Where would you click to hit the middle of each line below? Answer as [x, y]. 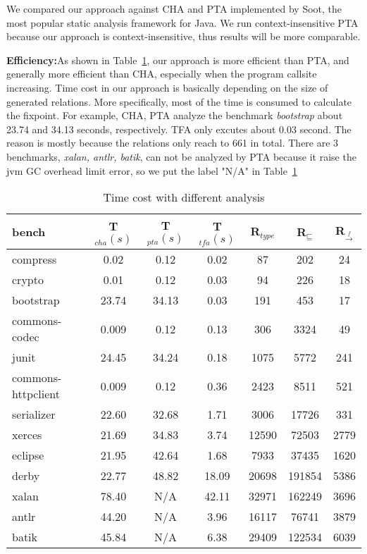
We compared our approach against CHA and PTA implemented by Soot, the [174, 8]
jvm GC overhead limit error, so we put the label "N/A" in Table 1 [152, 170]
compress [35, 259]
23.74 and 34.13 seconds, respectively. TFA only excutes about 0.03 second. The [179, 129]
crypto [28, 280]
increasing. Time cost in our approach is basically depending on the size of [167, 87]
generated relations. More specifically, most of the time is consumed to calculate [179, 101]
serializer [34, 414]
